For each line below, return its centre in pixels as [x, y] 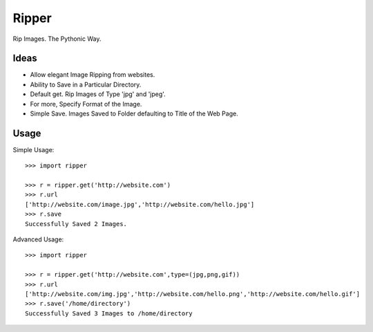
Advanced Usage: [38, 239]
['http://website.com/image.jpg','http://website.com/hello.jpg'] [140, 204]
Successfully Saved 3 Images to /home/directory [109, 313]
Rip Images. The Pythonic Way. [57, 39]
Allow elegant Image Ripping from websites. [93, 75]
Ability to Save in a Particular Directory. [86, 84]
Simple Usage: [34, 149]
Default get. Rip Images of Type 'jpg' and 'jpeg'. [98, 94]
